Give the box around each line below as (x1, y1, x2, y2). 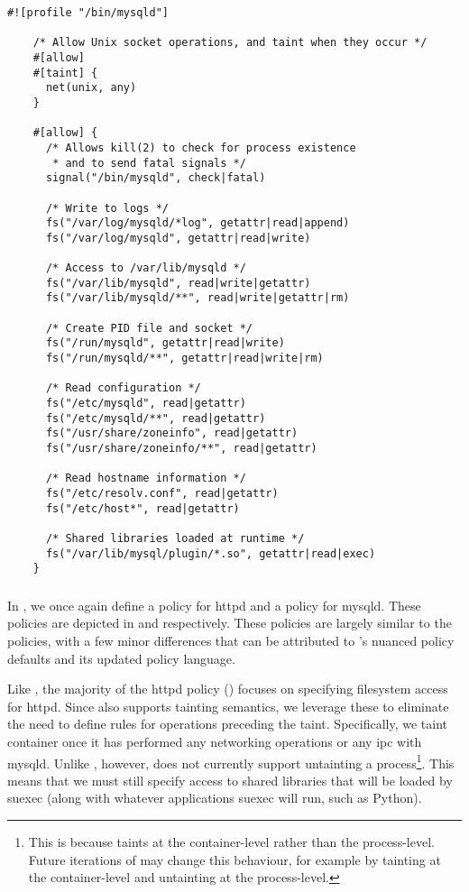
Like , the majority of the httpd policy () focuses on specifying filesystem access (7, 679, 448, 698)
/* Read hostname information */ (45, 472, 246, 485)
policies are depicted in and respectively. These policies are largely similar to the (7, 613, 452, 632)
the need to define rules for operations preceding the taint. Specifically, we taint (7, 714, 447, 733)
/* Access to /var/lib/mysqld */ (45, 262, 246, 275)
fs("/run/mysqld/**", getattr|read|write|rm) (45, 352, 324, 365)
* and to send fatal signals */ (52, 156, 246, 170)
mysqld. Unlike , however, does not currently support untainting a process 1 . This (7, 750, 455, 772)
